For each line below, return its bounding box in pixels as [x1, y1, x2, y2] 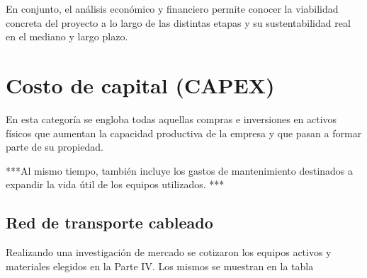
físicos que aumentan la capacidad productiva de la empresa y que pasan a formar [6, 125, 362, 140]
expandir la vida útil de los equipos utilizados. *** [6, 177, 225, 192]
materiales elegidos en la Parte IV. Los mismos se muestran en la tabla [6, 258, 314, 273]
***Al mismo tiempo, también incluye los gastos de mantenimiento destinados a [6, 163, 354, 178]
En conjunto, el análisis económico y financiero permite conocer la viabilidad [6, 1, 339, 16]
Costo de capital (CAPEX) [6, 70, 275, 99]
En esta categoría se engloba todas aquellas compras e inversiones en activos [6, 111, 337, 126]
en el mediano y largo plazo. [6, 29, 128, 44]
